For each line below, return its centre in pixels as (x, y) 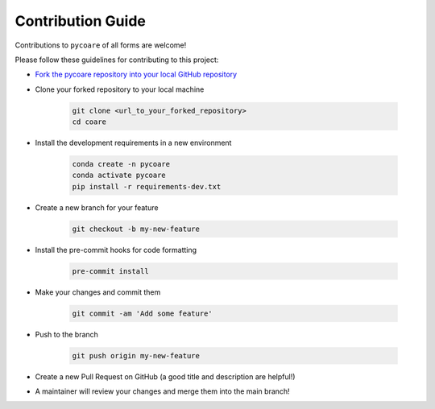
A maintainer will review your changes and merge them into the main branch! (162, 391)
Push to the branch (66, 334)
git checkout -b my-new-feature (136, 229)
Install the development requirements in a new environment (133, 143)
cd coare (89, 122)
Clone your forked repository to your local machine (120, 89)
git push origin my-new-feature (136, 355)
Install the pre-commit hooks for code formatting (116, 250)
